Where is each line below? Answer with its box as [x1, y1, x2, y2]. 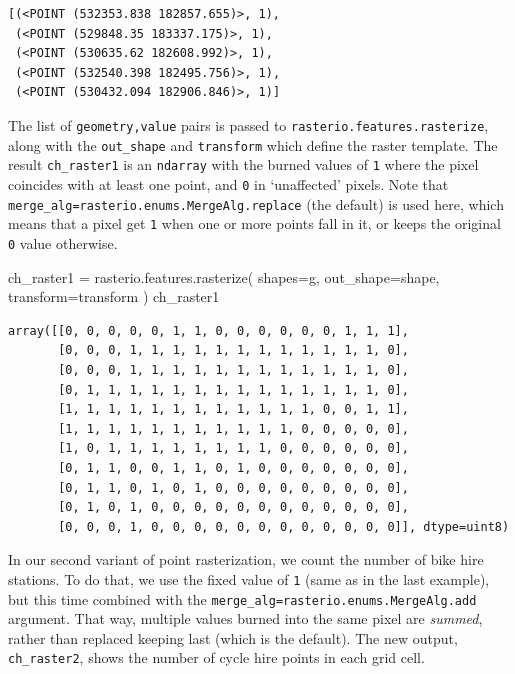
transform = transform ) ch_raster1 [8, 286, 220, 307]
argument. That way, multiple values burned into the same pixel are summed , [8, 608, 483, 629]
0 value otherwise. [8, 232, 118, 253]
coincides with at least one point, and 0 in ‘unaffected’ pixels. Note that [8, 173, 449, 194]
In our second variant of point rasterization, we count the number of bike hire [8, 549, 484, 570]
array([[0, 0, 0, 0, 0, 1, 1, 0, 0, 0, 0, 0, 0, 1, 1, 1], [8, 323, 409, 338]
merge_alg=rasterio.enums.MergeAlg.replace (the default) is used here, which [8, 193, 504, 214]
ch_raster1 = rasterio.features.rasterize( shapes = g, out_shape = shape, [8, 266, 440, 287]
